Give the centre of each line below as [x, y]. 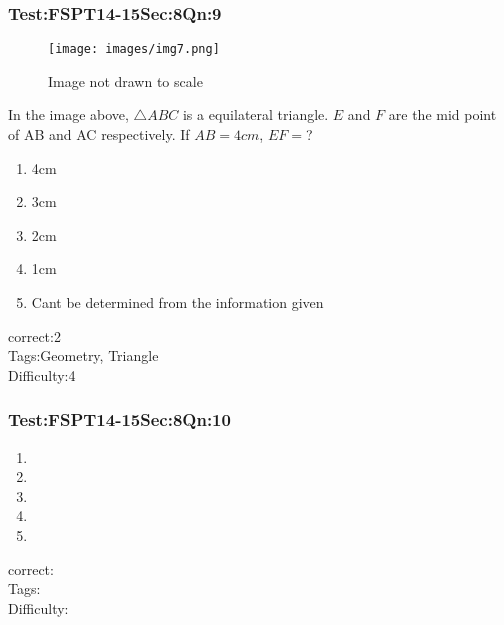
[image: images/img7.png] [134, 49]
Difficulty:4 [42, 374]
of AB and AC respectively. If [99, 134]
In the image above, [68, 114]
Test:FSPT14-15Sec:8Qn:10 [119, 419]
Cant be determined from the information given [177, 302]
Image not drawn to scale [125, 80]
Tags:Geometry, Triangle [83, 355]
